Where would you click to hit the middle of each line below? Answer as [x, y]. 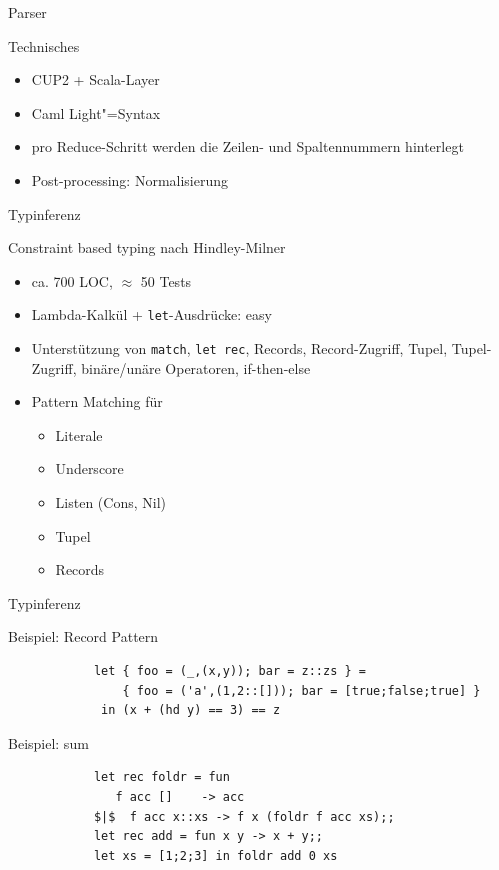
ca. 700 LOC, [72, 280]
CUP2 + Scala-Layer [95, 79]
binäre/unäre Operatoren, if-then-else [196, 367]
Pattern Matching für [97, 401]
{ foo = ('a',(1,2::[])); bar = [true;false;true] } [301, 690]
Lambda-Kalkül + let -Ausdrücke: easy [151, 314]
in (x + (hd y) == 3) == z [191, 710]
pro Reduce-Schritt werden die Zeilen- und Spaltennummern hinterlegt [247, 146]
